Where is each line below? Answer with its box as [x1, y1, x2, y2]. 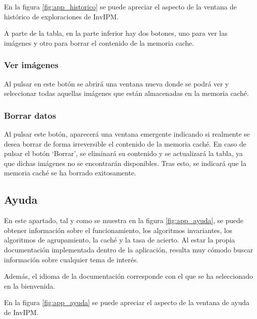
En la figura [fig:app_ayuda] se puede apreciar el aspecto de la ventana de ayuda [4, 297, 250, 308]
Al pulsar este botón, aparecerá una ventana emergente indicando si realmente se [4, 129, 250, 139]
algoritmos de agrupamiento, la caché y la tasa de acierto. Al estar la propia [4, 235, 235, 245]
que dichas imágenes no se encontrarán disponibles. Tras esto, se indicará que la [4, 158, 247, 168]
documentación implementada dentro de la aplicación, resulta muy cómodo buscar [4, 244, 254, 254]
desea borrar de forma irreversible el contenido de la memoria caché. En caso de [4, 138, 247, 149]
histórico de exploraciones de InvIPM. [4, 11, 119, 21]
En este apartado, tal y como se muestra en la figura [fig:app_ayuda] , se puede [4, 215, 244, 226]
